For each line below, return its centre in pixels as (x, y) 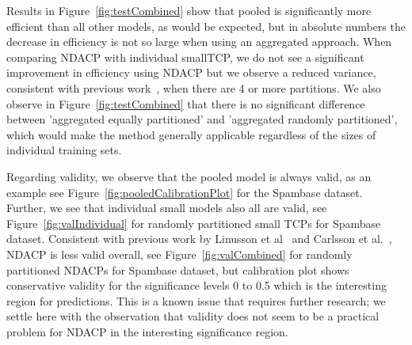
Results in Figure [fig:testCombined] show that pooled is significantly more (189, 10)
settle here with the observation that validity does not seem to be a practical (193, 316)
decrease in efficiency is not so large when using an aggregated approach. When (199, 42)
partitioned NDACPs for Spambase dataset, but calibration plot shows (178, 269)
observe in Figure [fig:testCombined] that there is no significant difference (186, 103)
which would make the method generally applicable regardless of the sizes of (191, 134)
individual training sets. (64, 150)
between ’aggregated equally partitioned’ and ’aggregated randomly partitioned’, (202, 119)
